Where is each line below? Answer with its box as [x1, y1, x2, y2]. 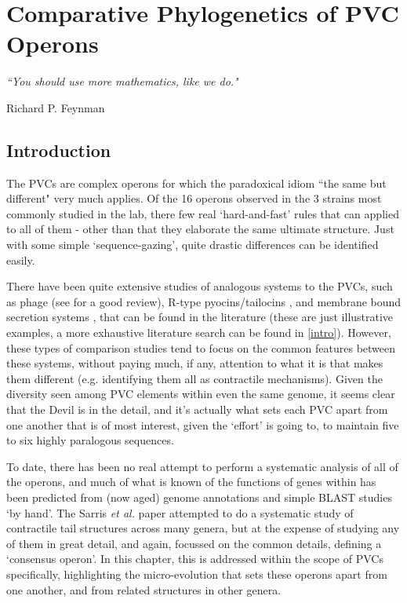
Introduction [6, 137, 111, 162]
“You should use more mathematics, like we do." [6, 73, 238, 90]
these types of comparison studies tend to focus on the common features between [6, 339, 396, 356]
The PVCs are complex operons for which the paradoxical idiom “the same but [6, 174, 387, 191]
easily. [6, 251, 35, 268]
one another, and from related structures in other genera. [6, 581, 282, 598]
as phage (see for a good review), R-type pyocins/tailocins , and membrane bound [6, 293, 402, 309]
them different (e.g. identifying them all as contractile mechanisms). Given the [6, 370, 383, 386]
